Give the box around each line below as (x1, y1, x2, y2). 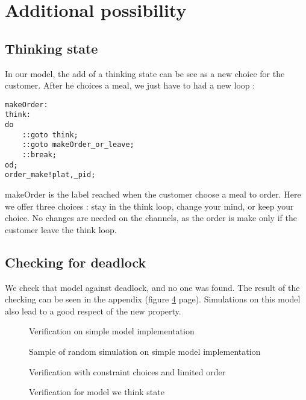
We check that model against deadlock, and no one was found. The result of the (5, 281, 300, 293)
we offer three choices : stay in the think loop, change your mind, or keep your (5, 199, 294, 212)
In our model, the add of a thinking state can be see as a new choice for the (5, 67, 285, 80)
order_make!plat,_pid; (5, 170, 96, 180)
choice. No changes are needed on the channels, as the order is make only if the (5, 211, 297, 224)
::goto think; (22, 130, 78, 139)
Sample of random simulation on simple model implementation (29, 345, 261, 357)
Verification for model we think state (29, 386, 164, 398)
